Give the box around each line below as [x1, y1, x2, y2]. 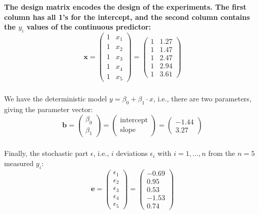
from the [208, 148, 236, 158]
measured [4, 157, 34, 168]
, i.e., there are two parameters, [153, 93, 252, 104]
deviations [116, 148, 148, 158]
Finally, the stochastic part [4, 148, 88, 158]
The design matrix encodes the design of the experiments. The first [4, 1, 247, 12]
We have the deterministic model [4, 93, 107, 104]
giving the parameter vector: [4, 104, 93, 115]
